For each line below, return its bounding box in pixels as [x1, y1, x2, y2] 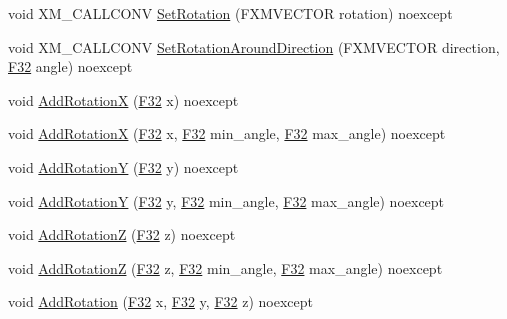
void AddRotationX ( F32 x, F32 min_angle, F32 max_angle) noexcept [8, 123, 446, 144]
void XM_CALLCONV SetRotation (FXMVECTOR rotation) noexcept [8, 3, 453, 23]
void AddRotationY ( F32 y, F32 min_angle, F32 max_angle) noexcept [8, 190, 445, 211]
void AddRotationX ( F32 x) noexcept [8, 89, 239, 110]
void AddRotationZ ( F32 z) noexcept [8, 224, 236, 245]
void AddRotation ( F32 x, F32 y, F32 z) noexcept [8, 291, 313, 312]
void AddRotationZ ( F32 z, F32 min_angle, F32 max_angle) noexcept [8, 257, 443, 278]
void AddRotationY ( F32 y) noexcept [8, 156, 239, 177]
